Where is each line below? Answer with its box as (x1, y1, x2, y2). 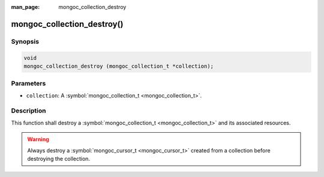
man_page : (11, 4, 40, 10)
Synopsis (11, 37, 39, 45)
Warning (27, 136, 49, 143)
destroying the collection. (27, 155, 90, 162)
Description (11, 106, 46, 115)
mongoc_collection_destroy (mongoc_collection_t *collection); (23, 63, 214, 69)
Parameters (11, 80, 46, 88)
